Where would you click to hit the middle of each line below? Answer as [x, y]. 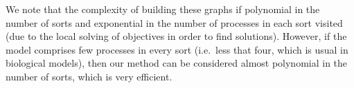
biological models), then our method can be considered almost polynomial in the [177, 63]
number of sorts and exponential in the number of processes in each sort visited [174, 22]
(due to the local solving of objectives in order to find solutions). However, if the [176, 36]
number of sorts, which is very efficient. [89, 76]
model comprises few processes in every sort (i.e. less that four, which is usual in [177, 49]
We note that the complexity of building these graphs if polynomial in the [163, 9]
